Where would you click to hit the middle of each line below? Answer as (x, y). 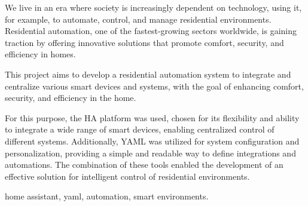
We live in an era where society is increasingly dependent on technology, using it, (153, 7)
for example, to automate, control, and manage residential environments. (138, 19)
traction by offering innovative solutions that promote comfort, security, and (144, 42)
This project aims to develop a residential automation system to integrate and (148, 74)
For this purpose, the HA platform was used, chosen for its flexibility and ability (152, 117)
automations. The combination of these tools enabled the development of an (144, 165)
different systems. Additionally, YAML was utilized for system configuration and (152, 141)
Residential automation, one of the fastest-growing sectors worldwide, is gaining (151, 31)
